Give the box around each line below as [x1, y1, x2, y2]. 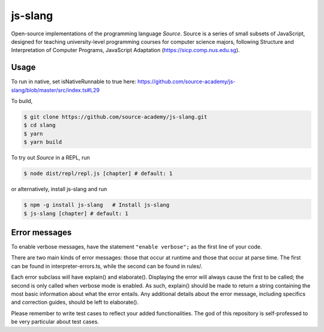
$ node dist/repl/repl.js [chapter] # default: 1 [23, 170, 173, 177]
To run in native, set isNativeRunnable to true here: [11, 78, 136, 85]
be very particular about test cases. [11, 318, 99, 325]
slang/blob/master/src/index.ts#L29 [11, 86, 100, 93]
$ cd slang [23, 122, 56, 129]
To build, [11, 98, 33, 105]
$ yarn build [23, 138, 62, 146]
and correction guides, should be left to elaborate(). [11, 298, 139, 306]
